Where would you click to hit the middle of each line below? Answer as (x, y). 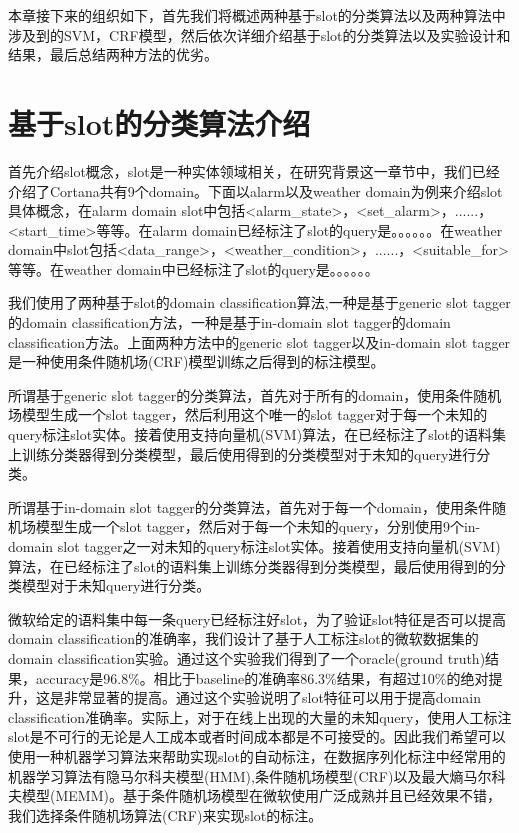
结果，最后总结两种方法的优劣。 (113, 54)
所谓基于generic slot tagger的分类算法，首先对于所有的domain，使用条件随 (248, 394)
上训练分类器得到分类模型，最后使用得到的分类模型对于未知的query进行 (242, 453)
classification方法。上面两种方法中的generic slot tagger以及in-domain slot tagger (259, 341)
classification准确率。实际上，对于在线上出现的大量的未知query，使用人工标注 (260, 716)
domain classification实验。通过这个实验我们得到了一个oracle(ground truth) (247, 657)
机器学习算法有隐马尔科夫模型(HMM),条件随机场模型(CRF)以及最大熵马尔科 (257, 775)
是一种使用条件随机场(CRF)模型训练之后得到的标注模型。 (196, 361)
